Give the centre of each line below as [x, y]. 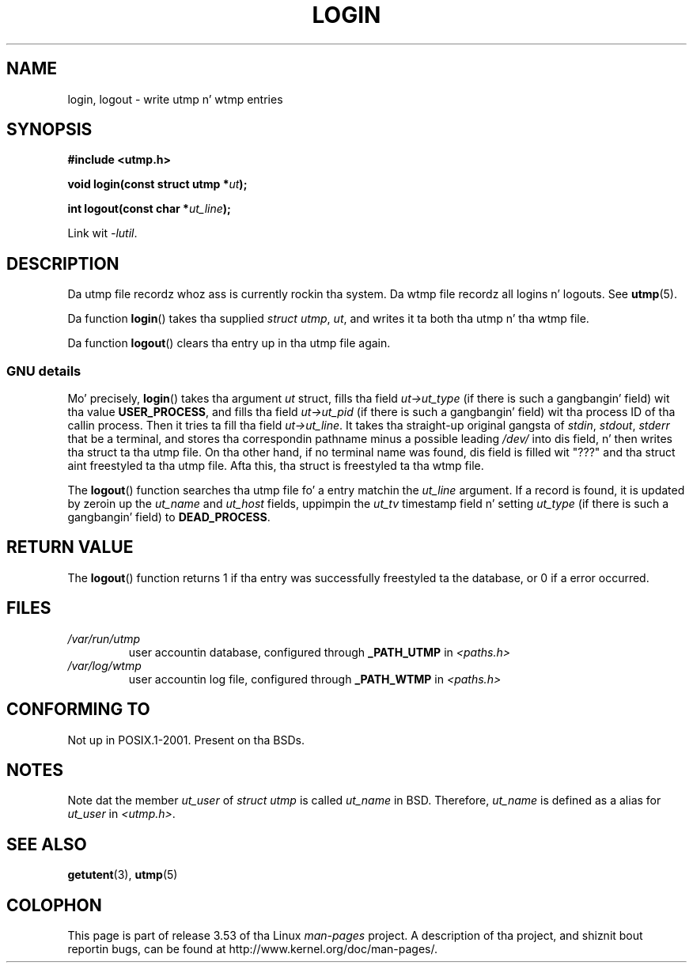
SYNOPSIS [49, 130]
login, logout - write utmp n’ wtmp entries [175, 99]
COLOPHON [54, 905]
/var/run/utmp [104, 638]
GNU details [44, 371]
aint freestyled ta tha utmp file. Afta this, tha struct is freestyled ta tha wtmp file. [276, 466]
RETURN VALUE [70, 547]
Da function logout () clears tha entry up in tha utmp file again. [229, 343]
